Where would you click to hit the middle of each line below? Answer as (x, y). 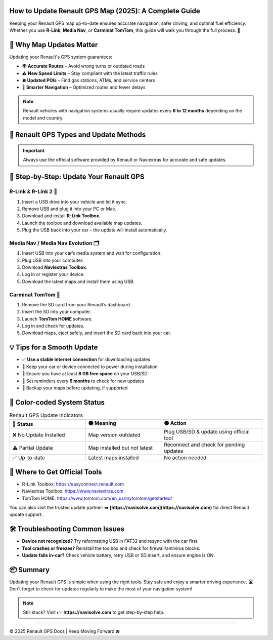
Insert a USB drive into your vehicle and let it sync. (75, 202)
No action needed (185, 458)
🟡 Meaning (102, 423)
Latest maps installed (113, 458)
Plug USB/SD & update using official (207, 432)
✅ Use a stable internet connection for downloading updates (86, 359)
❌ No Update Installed (39, 435)
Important (34, 150)
